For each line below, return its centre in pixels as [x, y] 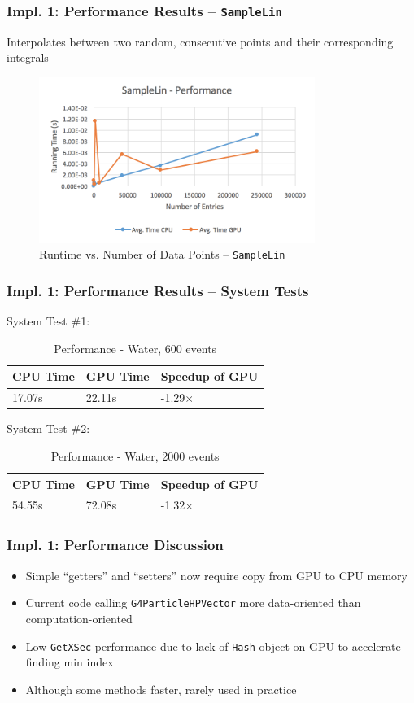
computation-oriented [79, 618]
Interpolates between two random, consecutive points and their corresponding [200, 41]
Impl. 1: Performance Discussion [115, 545]
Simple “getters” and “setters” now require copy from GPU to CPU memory [216, 575]
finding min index [70, 662]
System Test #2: [48, 428]
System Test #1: [48, 321]
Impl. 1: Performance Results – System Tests [158, 290]
